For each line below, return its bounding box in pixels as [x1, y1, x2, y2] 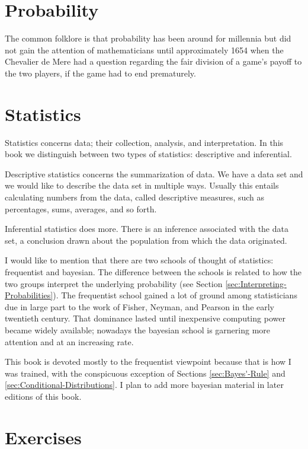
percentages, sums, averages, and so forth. [5, 202, 157, 215]
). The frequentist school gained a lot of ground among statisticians [53, 289, 297, 301]
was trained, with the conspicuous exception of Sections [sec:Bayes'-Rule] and [5, 367, 285, 379]
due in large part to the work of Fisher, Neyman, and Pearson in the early [5, 300, 275, 313]
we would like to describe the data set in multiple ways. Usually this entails [5, 179, 279, 192]
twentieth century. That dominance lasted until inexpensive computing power [5, 312, 285, 324]
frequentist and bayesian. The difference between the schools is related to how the [5, 265, 301, 278]
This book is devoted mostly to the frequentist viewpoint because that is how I [5, 355, 291, 368]
